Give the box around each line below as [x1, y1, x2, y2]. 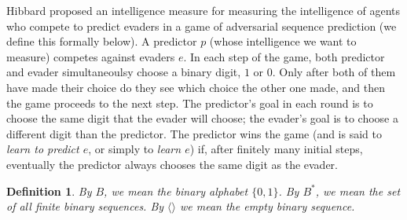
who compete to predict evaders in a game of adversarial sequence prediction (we [6, 17, 397, 34]
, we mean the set [315, 182, 401, 199]
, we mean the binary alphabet [104, 182, 248, 199]
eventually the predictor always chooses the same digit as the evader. [6, 156, 339, 172]
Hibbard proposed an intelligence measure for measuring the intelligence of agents [6, 2, 401, 18]
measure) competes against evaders [6, 48, 175, 64]
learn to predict [6, 141, 79, 157]
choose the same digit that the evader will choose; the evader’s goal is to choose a [6, 110, 398, 126]
